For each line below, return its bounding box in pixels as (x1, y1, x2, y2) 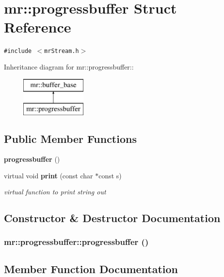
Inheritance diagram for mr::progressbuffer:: (4, 61, 134, 71)
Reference (4, 17, 71, 37)
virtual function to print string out (4, 187, 106, 197)
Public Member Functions (4, 131, 137, 146)
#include (4, 48, 32, 55)
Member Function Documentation (4, 261, 178, 276)
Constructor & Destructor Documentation (4, 210, 221, 225)
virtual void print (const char (4, 170, 93, 180)
